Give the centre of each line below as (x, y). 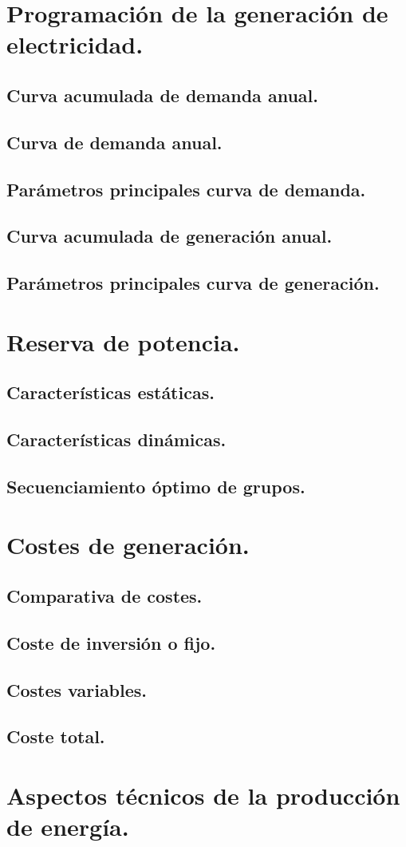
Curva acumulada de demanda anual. (162, 95)
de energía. (68, 827)
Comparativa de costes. (104, 595)
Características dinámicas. (116, 439)
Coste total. (56, 736)
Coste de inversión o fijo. (111, 642)
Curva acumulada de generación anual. (169, 236)
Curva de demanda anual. (114, 142)
